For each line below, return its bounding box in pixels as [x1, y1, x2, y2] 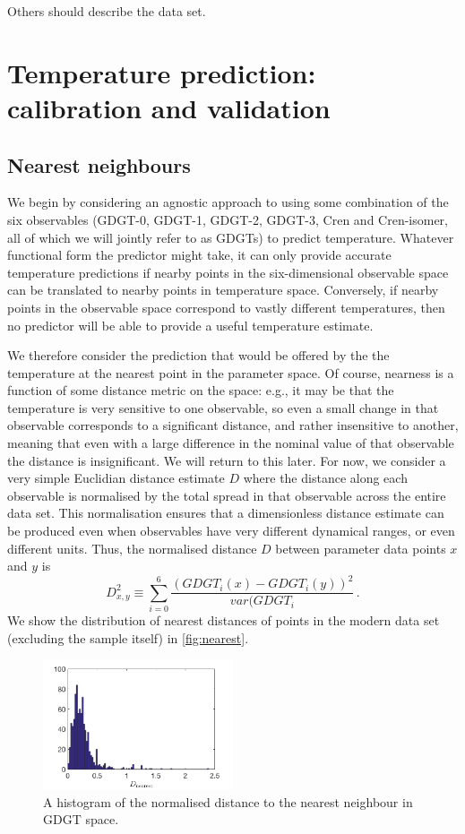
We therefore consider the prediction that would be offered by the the [7, 346, 390, 365]
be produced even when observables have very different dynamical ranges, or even [7, 521, 455, 540]
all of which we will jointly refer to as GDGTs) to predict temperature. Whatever [7, 228, 454, 246]
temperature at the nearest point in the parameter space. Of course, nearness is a [7, 363, 454, 382]
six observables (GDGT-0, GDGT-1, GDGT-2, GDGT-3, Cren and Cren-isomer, [7, 210, 449, 228]
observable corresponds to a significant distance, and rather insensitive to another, [7, 416, 459, 434]
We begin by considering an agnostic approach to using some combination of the [7, 193, 449, 211]
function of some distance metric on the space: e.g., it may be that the [7, 381, 394, 400]
